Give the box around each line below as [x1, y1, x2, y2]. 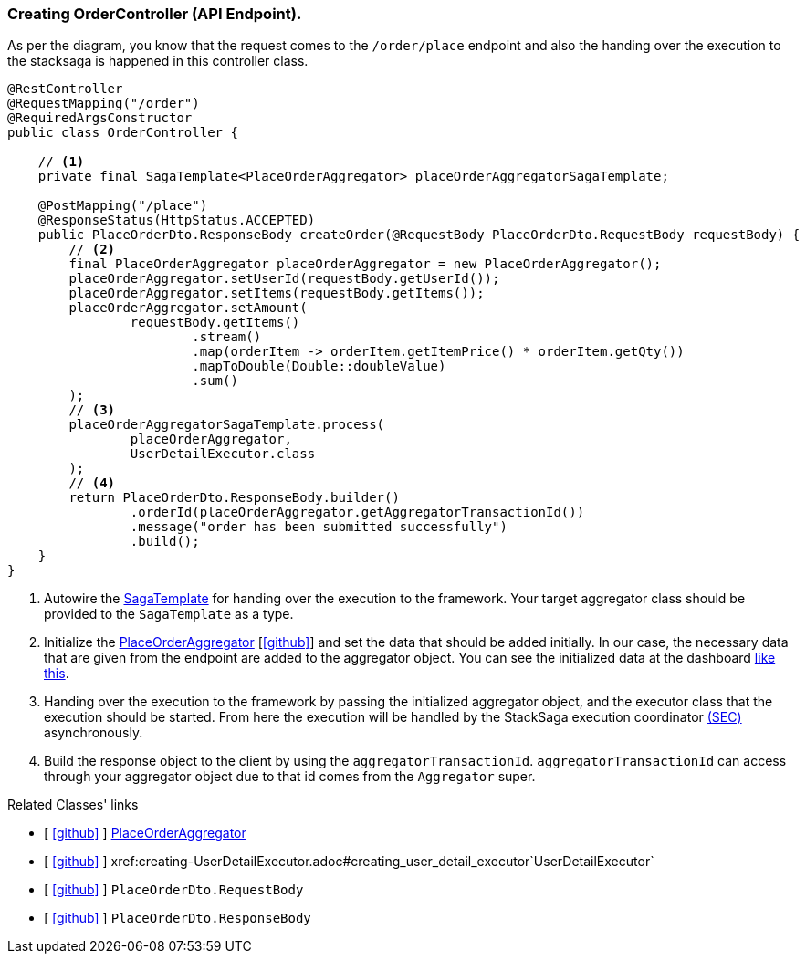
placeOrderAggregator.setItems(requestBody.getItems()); [68, 286, 485, 301]
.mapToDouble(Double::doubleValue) [192, 359, 446, 374]
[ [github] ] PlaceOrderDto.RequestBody [44, 882, 304, 898]
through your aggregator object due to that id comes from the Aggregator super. [44, 768, 536, 785]
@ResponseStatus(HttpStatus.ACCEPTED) [37, 213, 316, 228]
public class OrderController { [7, 125, 238, 141]
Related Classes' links [7, 797, 139, 813]
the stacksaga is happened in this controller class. [7, 53, 309, 69]
